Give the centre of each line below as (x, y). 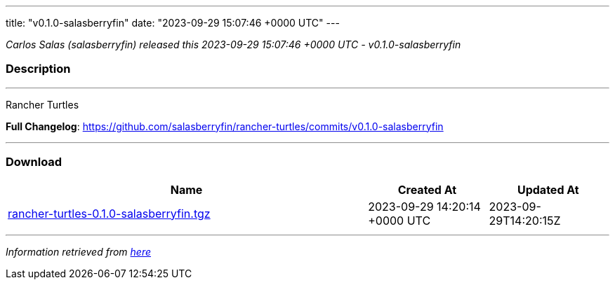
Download (34, 162)
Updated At (548, 189)
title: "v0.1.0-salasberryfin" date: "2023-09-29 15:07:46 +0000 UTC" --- (173, 23)
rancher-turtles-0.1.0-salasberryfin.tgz (109, 213)
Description (38, 69)
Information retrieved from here (79, 251)
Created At (427, 189)
